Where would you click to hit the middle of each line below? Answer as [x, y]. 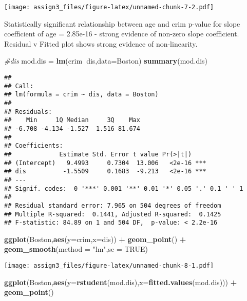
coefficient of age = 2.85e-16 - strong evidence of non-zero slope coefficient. [122, 34]
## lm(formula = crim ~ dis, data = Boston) [81, 95]
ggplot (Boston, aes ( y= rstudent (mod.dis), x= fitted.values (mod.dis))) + [121, 282]
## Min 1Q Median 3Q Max [72, 120]
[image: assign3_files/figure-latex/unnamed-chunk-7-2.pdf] [109, 7]
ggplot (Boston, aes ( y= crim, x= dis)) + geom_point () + [95, 239]
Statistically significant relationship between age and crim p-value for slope [122, 23]
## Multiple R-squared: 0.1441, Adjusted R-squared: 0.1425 [113, 214]
